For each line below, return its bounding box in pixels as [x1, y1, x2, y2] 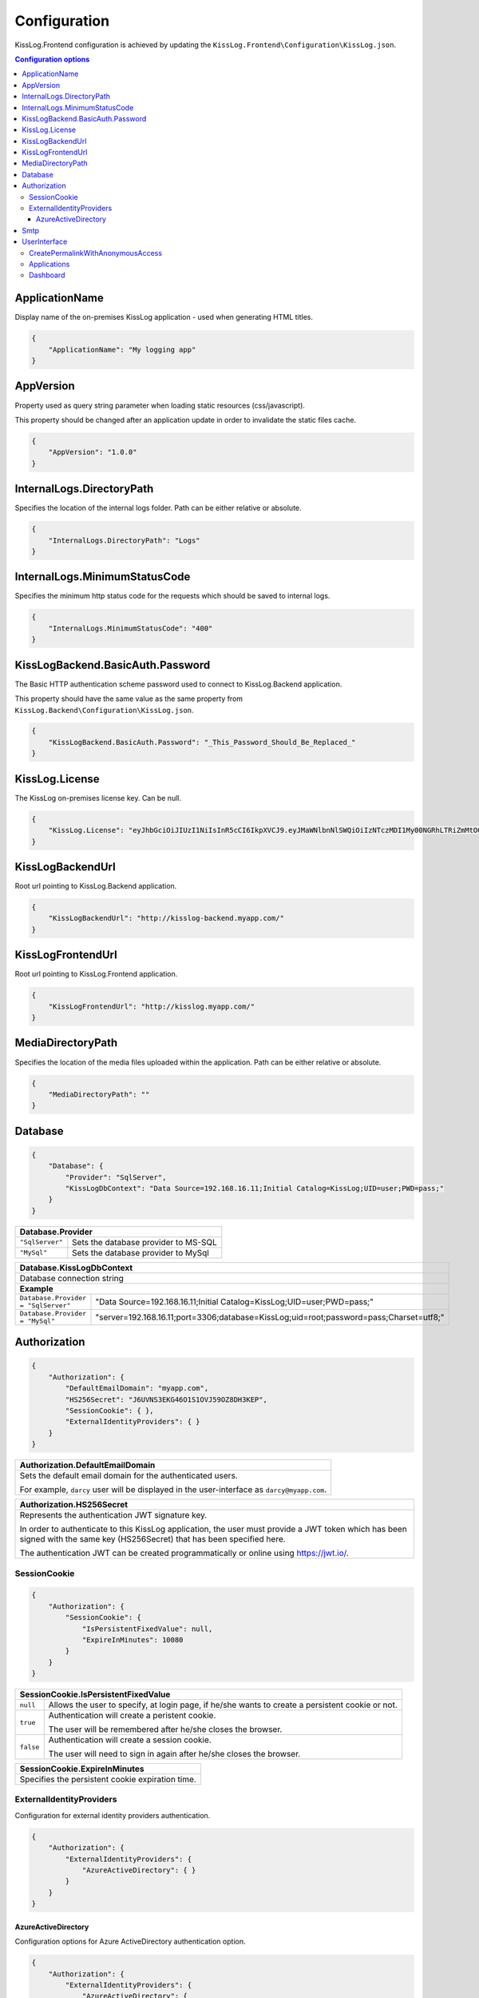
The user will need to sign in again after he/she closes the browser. [48, 1749, 301, 1760]
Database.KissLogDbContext [19, 1262, 133, 1273]
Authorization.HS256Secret [19, 1499, 128, 1510]
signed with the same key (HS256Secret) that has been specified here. [19, 1534, 287, 1545]
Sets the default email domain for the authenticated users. [19, 1471, 239, 1482]
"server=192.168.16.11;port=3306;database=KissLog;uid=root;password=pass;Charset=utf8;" [95, 1311, 445, 1323]
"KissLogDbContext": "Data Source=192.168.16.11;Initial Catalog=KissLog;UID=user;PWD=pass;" [65, 1184, 445, 1193]
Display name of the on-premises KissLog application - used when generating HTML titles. [14, 312, 314, 322]
